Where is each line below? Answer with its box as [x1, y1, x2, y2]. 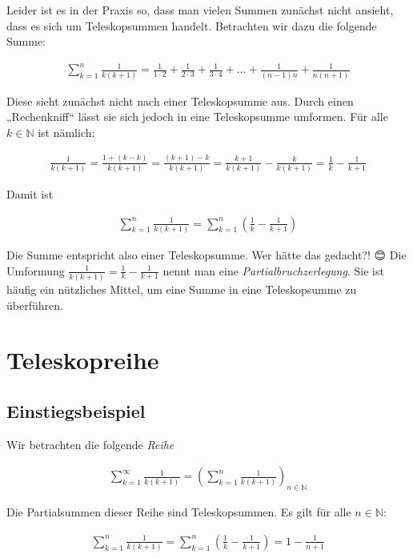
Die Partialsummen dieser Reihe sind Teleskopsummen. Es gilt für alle [6, 504, 351, 520]
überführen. [6, 296, 63, 313]
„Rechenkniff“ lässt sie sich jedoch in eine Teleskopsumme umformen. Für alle [6, 108, 388, 125]
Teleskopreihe [6, 343, 159, 376]
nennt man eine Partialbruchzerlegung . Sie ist [162, 262, 384, 279]
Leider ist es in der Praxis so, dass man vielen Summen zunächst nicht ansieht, [6, 2, 394, 18]
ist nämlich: [38, 123, 95, 140]
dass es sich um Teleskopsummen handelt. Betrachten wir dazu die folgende [6, 17, 377, 34]
